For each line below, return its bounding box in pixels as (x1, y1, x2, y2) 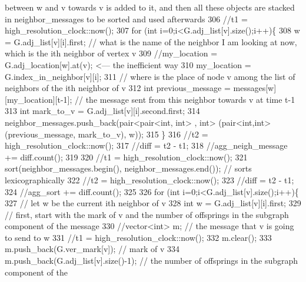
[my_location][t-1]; (5, 93, 72, 105)
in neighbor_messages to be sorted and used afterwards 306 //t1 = (5, 12, 248, 25)
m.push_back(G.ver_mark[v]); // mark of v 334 (5, 243, 180, 255)
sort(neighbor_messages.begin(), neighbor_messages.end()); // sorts (5, 162, 252, 174)
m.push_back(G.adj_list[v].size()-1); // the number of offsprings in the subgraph (5, 254, 298, 267)
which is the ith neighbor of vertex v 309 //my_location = (5, 47, 218, 59)
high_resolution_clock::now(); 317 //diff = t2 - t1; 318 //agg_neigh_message (5, 139, 288, 152)
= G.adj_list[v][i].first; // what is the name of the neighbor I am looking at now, (5, 35, 297, 48)
